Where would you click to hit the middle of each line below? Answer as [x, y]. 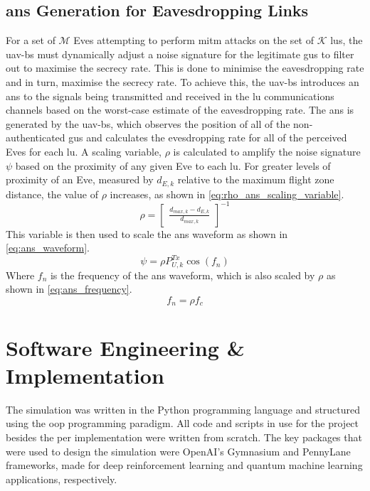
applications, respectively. [62, 479]
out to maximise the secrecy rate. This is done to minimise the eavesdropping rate [185, 68]
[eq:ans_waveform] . [48, 248]
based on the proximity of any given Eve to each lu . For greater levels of [173, 165]
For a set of [31, 40]
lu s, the [347, 40]
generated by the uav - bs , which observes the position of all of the [148, 123]
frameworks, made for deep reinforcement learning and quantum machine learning [184, 465]
